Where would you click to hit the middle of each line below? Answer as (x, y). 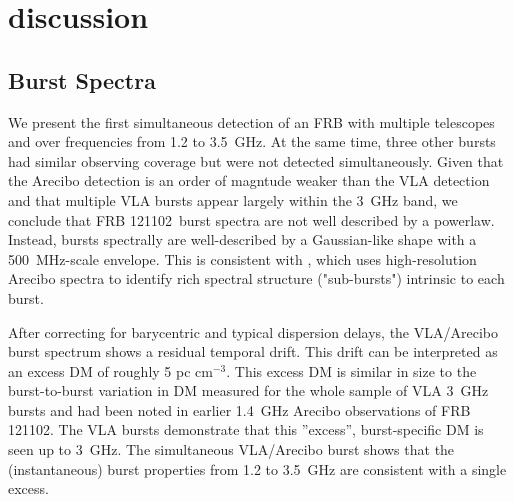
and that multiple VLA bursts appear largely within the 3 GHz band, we (233, 199)
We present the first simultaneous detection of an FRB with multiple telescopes (251, 121)
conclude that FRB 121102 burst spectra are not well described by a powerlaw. (251, 219)
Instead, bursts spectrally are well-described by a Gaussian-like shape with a (242, 239)
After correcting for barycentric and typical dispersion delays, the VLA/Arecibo (253, 331)
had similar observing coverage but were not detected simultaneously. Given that (256, 160)
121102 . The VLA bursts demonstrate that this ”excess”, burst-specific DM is (246, 429)
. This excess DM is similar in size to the (351, 370)
